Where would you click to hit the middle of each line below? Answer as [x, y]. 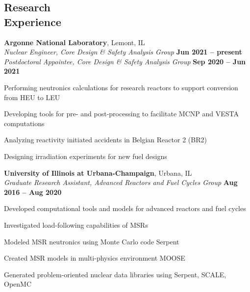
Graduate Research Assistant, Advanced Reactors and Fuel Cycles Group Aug [121, 182]
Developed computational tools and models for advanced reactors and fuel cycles [125, 208]
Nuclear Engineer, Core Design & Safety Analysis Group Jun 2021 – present [123, 52]
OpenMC [18, 284]
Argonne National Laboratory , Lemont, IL [75, 42]
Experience [33, 21]
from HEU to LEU [32, 97]
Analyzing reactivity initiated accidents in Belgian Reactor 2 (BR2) [105, 140]
